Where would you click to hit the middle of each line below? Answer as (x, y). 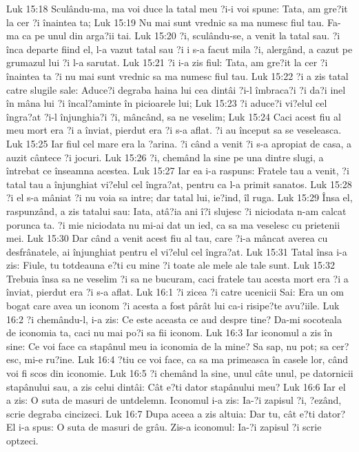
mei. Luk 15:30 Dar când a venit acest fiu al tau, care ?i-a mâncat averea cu (167, 238)
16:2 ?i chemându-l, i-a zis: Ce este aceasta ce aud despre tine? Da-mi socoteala (174, 319)
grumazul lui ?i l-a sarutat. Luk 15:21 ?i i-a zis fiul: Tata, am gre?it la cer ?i (167, 62)
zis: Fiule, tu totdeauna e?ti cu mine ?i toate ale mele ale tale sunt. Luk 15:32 (171, 265)
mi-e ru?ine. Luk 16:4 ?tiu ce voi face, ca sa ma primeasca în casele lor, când (186, 359)
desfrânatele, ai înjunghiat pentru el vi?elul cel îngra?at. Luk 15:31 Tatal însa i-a (177, 251)
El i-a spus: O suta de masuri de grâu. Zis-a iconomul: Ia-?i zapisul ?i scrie (164, 427)
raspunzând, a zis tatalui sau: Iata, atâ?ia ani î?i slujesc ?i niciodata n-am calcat (176, 210)
